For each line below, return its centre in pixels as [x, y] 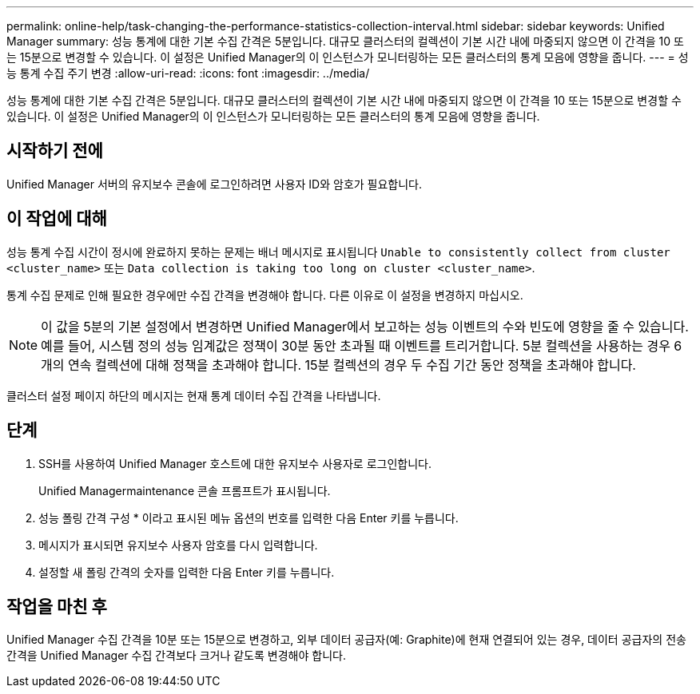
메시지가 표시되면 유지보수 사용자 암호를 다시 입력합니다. [178, 545]
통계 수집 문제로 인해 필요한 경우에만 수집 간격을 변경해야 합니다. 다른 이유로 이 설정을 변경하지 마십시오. [265, 295]
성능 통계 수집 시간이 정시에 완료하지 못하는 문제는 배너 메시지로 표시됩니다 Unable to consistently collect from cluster [338, 252]
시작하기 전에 [55, 151]
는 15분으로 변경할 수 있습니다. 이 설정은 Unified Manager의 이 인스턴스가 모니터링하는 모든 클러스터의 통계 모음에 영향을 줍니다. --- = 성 [348, 57]
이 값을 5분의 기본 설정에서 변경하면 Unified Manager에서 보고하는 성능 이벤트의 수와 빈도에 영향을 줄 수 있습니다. [365, 326]
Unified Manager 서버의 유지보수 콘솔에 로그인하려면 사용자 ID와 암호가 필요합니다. [215, 184]
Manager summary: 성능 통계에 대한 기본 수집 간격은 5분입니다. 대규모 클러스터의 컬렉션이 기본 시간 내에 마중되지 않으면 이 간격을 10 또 [345, 41]
